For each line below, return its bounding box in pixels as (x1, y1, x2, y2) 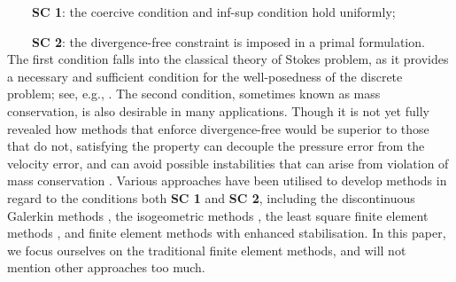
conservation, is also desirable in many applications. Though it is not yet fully (7, 101, 429, 120)
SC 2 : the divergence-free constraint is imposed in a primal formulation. (32, 32, 425, 51)
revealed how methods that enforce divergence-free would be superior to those (7, 119, 429, 137)
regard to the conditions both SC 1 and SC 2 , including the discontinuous (7, 188, 415, 207)
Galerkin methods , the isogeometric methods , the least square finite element (7, 206, 429, 224)
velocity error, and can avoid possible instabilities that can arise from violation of (7, 153, 449, 172)
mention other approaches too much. (7, 258, 205, 277)
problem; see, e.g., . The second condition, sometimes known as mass (7, 84, 381, 103)
